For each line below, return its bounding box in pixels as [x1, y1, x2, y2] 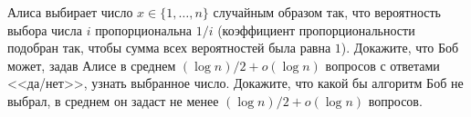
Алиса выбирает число [7, 3, 133, 21]
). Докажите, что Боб [340, 38, 459, 57]
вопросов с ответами [325, 55, 440, 74]
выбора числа [7, 20, 82, 39]
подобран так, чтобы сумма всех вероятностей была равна [7, 38, 331, 57]
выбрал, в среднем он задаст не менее [7, 91, 219, 110]
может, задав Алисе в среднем [7, 55, 176, 74]
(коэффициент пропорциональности [217, 20, 415, 39]
